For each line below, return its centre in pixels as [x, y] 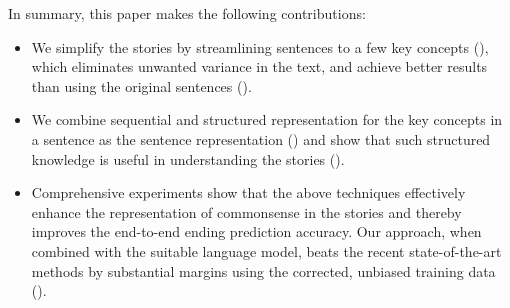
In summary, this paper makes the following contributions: [187, 13]
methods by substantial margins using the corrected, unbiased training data [263, 270]
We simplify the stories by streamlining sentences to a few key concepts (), [260, 46]
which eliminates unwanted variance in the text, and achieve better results [259, 66]
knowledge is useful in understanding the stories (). [188, 158]
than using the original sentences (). [141, 85]
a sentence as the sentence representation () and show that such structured [261, 138]
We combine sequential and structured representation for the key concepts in [267, 119]
